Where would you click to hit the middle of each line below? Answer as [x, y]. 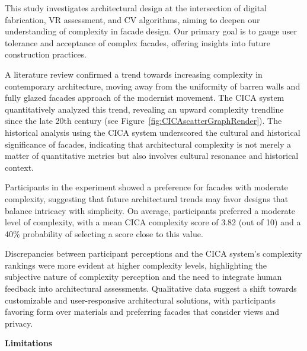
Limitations [29, 343]
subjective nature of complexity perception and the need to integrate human [143, 277]
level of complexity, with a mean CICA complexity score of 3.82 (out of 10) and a [153, 222]
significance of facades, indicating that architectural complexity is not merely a [148, 144]
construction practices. [46, 54]
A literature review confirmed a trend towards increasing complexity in [134, 74]
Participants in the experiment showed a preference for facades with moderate [146, 187]
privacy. [19, 323]
